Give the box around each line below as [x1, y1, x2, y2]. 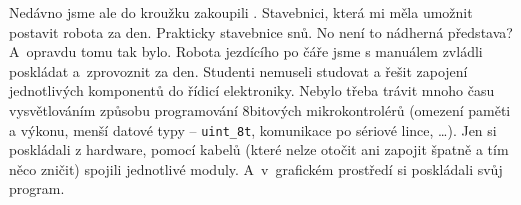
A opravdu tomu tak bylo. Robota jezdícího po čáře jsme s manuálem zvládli [9, 41, 483, 62]
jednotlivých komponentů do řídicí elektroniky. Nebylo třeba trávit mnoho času [9, 80, 495, 101]
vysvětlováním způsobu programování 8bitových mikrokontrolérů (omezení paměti [9, 99, 511, 120]
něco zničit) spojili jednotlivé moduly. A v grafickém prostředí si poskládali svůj [9, 158, 503, 179]
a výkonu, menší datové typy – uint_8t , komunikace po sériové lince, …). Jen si [9, 119, 497, 140]
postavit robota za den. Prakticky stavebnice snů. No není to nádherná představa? [9, 21, 513, 42]
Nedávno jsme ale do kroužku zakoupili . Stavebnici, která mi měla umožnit [9, 2, 473, 22]
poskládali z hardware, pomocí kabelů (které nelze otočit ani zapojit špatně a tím [9, 139, 509, 160]
